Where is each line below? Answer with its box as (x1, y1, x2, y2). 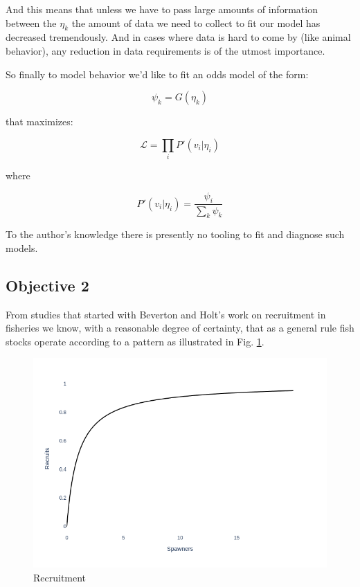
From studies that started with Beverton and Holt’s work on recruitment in (6, 307, 326, 321)
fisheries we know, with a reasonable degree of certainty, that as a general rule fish (6, 320, 354, 335)
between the (6, 15, 57, 30)
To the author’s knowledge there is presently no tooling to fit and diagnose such (6, 227, 345, 242)
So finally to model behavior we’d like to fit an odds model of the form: (6, 66, 309, 81)
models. (6, 240, 38, 255)
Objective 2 (6, 274, 89, 296)
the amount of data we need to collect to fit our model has (71, 15, 321, 30)
